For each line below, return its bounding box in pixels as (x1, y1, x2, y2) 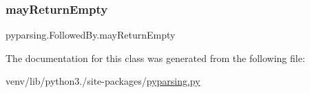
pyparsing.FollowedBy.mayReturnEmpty (6, 28, 176, 42)
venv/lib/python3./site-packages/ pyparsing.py (6, 74, 200, 88)
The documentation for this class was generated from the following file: (6, 50, 305, 65)
